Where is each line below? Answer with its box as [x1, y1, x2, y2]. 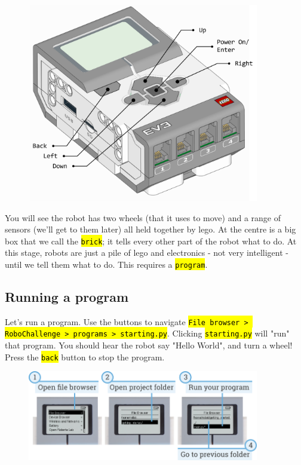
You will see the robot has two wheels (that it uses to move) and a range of [5, 211, 281, 224]
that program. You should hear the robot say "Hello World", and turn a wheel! [5, 339, 293, 351]
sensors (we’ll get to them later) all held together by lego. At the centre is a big [5, 223, 296, 235]
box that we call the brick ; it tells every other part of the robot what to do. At [5, 234, 297, 247]
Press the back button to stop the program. [5, 350, 165, 363]
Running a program [5, 287, 129, 305]
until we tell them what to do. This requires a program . [5, 258, 208, 270]
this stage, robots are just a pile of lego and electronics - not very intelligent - [5, 246, 288, 259]
